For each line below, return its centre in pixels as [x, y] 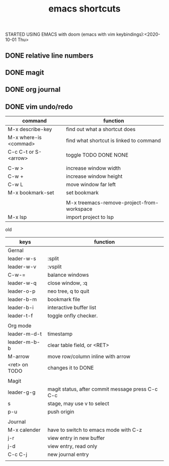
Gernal [16, 251]
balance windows [68, 275]
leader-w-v [22, 267]
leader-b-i [21, 308]
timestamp [60, 334]
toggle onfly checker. [73, 316]
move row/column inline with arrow [89, 357]
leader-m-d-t [25, 334]
